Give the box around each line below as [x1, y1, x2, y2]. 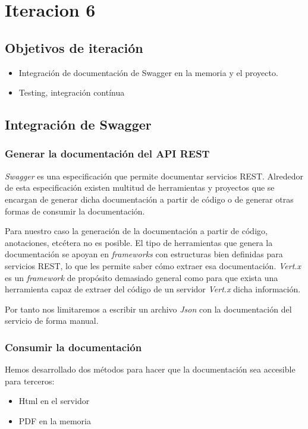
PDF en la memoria [18, 414, 91, 427]
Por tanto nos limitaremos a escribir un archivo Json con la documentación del [5, 302, 292, 315]
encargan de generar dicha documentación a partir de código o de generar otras [5, 193, 294, 205]
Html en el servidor [18, 395, 90, 407]
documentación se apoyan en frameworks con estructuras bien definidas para [5, 248, 283, 260]
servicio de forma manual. [5, 314, 99, 327]
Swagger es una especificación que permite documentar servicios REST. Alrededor [5, 169, 303, 182]
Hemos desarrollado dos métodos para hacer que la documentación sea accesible [5, 363, 296, 376]
